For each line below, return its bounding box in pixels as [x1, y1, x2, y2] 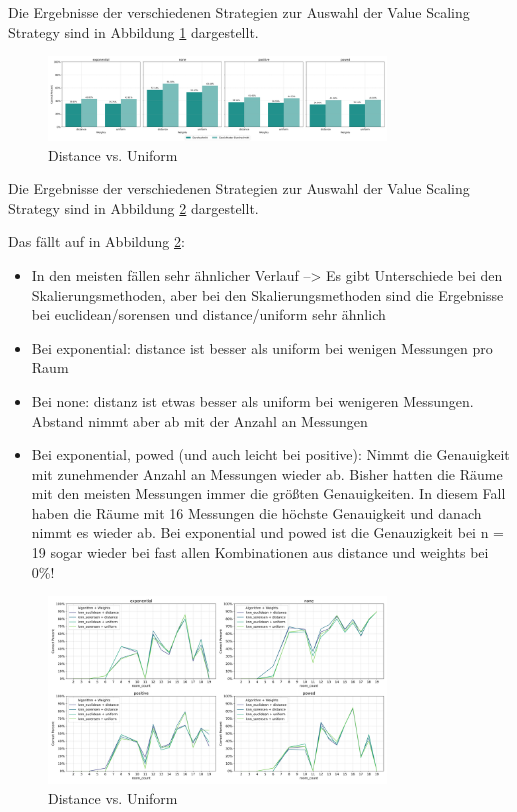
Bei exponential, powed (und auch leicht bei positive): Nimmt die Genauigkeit [31, 444, 510, 465]
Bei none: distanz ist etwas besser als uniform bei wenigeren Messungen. [31, 390, 474, 411]
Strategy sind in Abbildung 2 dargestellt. [8, 197, 259, 218]
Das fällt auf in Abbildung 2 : [8, 231, 185, 252]
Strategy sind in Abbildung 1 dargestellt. [8, 21, 259, 42]
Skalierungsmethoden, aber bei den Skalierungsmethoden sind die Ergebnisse [31, 284, 504, 305]
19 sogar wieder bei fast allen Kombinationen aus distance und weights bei [31, 542, 489, 563]
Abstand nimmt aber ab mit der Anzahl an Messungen [31, 410, 368, 431]
